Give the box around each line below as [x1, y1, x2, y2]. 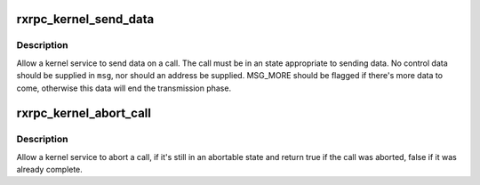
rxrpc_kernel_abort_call [16, 106, 151, 121]
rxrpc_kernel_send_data [16, 12, 155, 27]
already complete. [16, 165, 84, 175]
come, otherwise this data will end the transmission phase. [16, 83, 231, 93]
